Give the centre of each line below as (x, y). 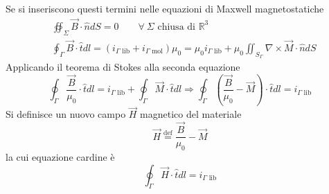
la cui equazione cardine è (60, 157)
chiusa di (176, 27)
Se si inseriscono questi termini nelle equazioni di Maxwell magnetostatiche (165, 8)
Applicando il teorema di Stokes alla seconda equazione (123, 67)
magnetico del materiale (191, 114)
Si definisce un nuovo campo (66, 114)
